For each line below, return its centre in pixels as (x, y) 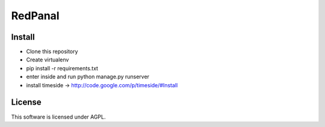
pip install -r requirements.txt (62, 68)
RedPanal (35, 16)
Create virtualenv (48, 60)
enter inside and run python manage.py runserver (88, 77)
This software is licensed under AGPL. (58, 117)
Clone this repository (52, 52)
